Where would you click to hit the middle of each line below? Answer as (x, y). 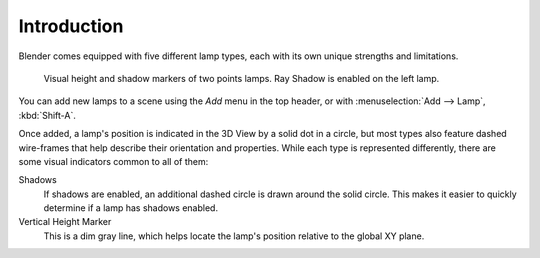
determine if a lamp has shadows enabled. (131, 208)
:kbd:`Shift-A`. (47, 115)
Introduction (71, 26)
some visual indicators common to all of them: (113, 161)
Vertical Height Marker (65, 222)
